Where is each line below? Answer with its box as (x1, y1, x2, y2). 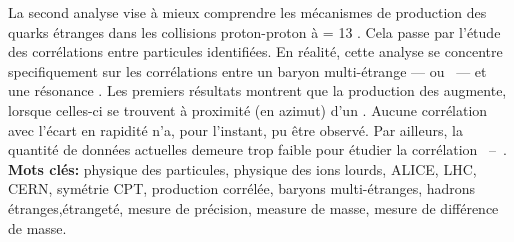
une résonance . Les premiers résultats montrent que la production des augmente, (8, 80, 507, 101)
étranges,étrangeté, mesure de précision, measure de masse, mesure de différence (8, 197, 499, 218)
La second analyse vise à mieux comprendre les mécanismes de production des (8, 2, 487, 22)
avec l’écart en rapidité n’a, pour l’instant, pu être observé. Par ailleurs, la (8, 119, 463, 140)
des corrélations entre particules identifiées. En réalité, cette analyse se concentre (8, 41, 503, 62)
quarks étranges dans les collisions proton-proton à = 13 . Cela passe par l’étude (8, 21, 501, 42)
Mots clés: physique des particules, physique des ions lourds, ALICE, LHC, (8, 158, 477, 179)
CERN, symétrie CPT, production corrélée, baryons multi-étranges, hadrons (8, 178, 476, 199)
